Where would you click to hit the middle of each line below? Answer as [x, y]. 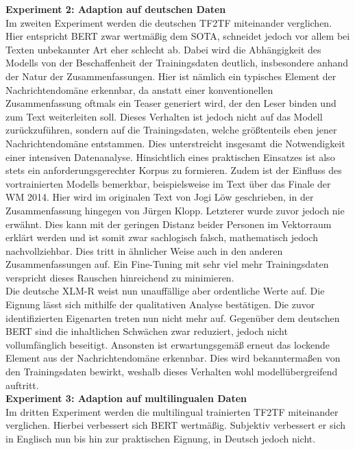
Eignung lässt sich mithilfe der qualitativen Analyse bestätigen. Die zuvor [160, 304]
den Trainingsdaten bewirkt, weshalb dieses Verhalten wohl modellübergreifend [172, 372]
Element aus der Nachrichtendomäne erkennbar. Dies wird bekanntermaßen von [173, 358]
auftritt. [22, 385]
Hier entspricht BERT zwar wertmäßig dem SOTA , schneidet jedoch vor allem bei [178, 36]
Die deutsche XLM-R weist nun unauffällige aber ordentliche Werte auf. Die [165, 291]
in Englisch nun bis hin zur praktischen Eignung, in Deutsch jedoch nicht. [161, 438]
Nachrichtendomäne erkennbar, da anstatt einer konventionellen [139, 89]
